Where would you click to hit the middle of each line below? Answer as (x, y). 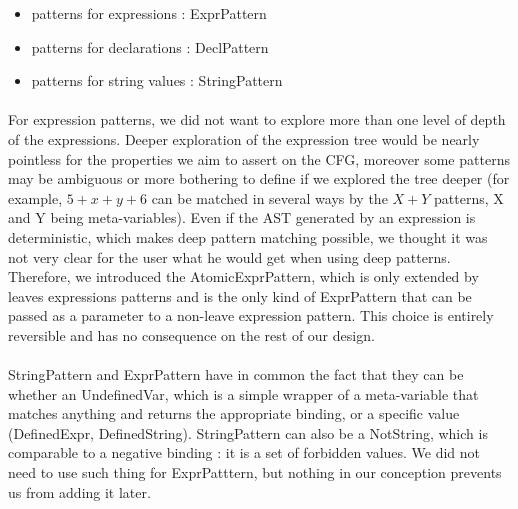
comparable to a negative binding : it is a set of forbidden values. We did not (244, 452)
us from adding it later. (79, 491)
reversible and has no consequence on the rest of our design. (191, 334)
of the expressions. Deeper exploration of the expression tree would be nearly (244, 138)
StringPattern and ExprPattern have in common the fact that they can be (236, 374)
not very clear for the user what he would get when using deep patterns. (229, 256)
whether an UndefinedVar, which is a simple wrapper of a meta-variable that (243, 393)
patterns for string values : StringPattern (157, 80)
